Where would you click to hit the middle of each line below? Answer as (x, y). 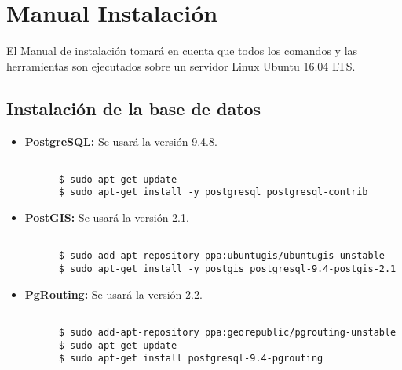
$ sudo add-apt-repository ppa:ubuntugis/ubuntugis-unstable (221, 256)
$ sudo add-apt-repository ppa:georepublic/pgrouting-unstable (227, 332)
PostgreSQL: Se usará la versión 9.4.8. (121, 141)
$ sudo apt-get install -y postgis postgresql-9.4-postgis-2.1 (227, 268)
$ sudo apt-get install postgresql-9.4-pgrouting (191, 359)
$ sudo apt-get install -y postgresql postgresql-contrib (213, 192)
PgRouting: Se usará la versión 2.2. (113, 294)
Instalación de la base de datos (134, 108)
